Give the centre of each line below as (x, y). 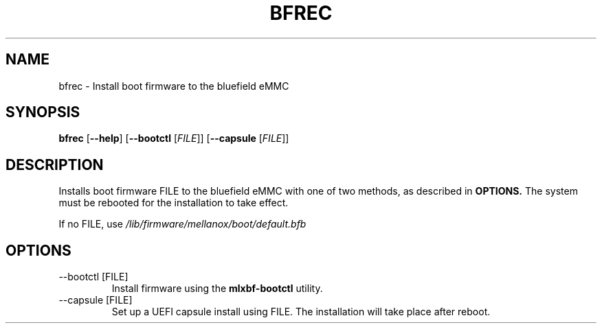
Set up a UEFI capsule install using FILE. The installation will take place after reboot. (301, 312)
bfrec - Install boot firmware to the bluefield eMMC (174, 86)
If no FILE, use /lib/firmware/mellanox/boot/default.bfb (182, 224)
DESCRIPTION (55, 164)
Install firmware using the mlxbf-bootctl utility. (217, 289)
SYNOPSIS (43, 112)
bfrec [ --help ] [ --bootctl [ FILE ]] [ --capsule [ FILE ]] (174, 138)
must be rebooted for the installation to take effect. (174, 203)
